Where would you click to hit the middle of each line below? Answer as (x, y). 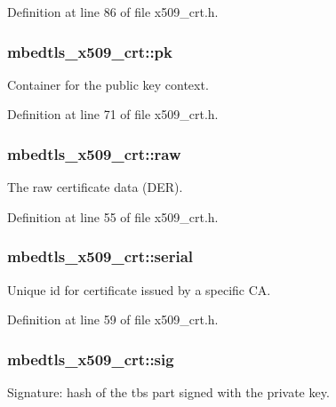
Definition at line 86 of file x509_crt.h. (113, 12)
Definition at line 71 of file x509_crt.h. (113, 114)
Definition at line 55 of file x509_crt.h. (113, 216)
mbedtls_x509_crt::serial (100, 256)
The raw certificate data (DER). (95, 187)
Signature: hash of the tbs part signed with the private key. (168, 392)
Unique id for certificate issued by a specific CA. (139, 289)
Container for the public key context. (108, 84)
